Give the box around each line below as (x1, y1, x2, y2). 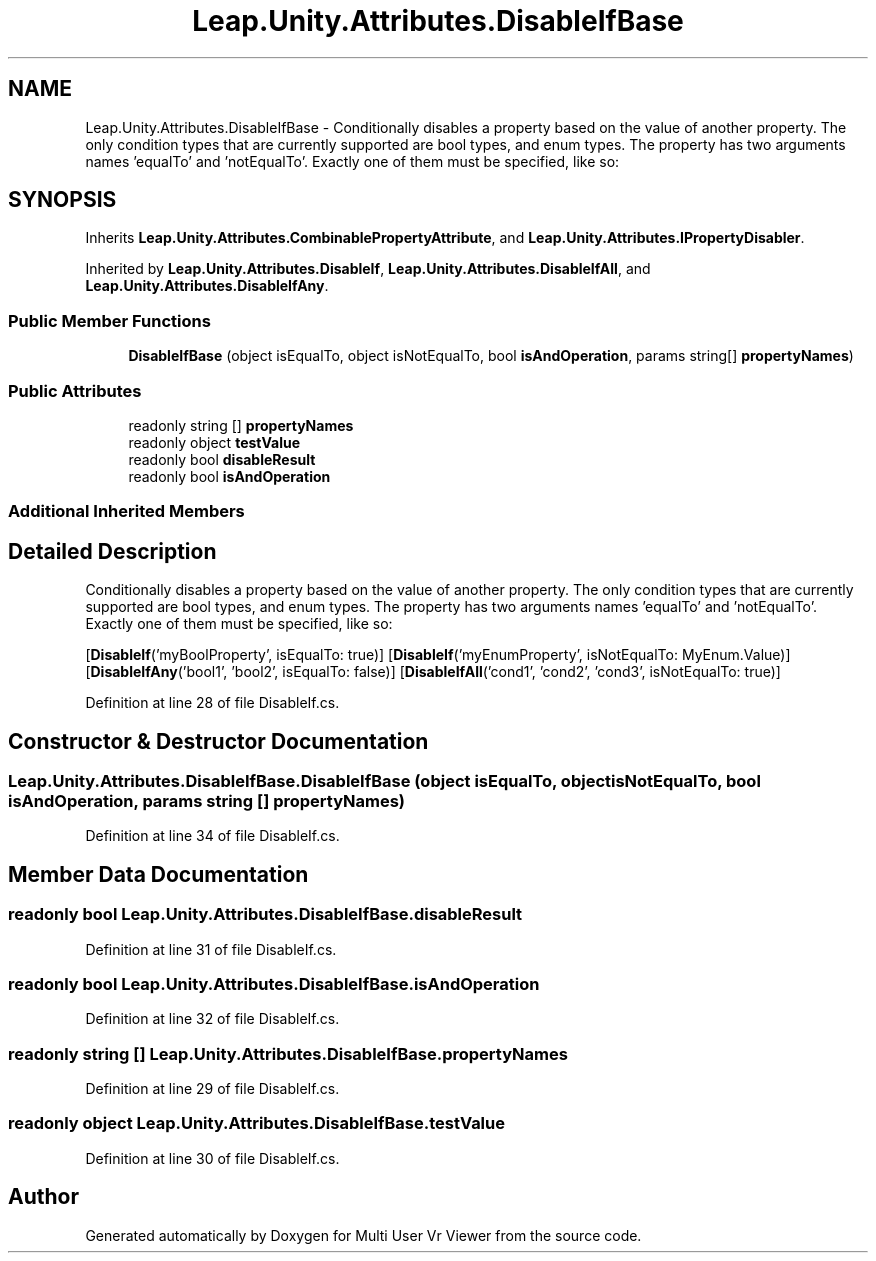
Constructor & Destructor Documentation (8, 728, 429, 754)
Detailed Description (8, 538, 217, 564)
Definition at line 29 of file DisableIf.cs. (85, 1080, 340, 1098)
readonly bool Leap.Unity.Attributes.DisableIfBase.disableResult (8, 904, 523, 925)
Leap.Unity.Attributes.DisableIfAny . (85, 277, 329, 295)
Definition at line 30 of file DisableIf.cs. (85, 1149, 340, 1167)
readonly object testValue (128, 433, 300, 451)
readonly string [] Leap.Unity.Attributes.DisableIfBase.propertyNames (8, 1043, 568, 1064)
